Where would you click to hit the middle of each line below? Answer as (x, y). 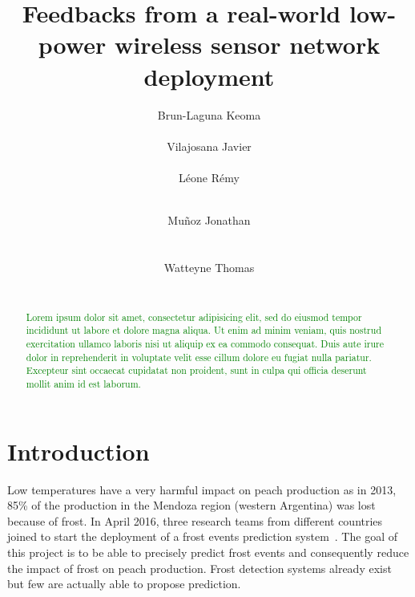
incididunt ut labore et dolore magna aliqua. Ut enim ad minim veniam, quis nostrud (203, 330)
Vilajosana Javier (209, 146)
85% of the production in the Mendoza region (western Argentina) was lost (191, 505)
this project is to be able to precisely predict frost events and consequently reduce (208, 552)
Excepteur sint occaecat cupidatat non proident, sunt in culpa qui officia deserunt (196, 370)
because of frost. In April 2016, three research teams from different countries (195, 520)
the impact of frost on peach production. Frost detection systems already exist (199, 568)
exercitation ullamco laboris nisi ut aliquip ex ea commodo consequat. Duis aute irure (205, 344)
